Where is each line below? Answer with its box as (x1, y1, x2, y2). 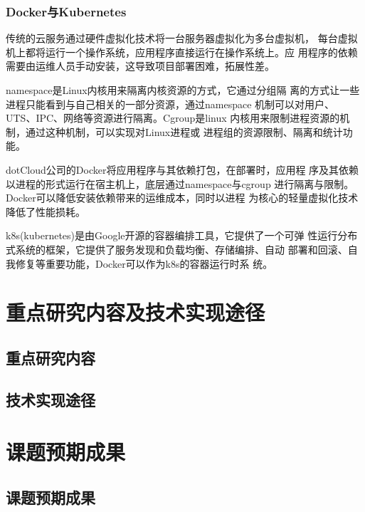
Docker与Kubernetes (6, 2, 127, 20)
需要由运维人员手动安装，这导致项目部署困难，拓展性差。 (6, 58, 275, 73)
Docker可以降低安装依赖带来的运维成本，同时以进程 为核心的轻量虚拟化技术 (6, 190, 359, 205)
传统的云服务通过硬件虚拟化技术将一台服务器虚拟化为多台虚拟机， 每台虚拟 (6, 31, 358, 46)
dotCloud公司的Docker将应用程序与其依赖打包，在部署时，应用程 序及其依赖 (6, 162, 359, 177)
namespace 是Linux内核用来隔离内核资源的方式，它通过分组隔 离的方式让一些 (6, 83, 360, 97)
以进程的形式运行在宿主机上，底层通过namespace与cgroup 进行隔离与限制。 (6, 176, 354, 191)
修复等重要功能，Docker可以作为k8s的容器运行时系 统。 (15, 256, 273, 271)
